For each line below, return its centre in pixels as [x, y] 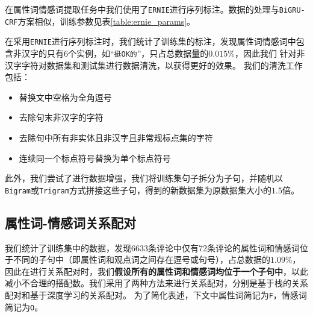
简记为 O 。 [24, 306]
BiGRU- [292, 10]
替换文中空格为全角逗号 [65, 97]
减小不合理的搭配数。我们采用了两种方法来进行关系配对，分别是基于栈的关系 [156, 283]
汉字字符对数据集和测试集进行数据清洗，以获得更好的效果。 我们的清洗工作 [154, 65]
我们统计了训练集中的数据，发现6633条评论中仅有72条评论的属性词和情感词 [152, 247]
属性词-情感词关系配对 [71, 222]
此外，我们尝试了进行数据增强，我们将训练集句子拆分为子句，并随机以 [144, 178]
